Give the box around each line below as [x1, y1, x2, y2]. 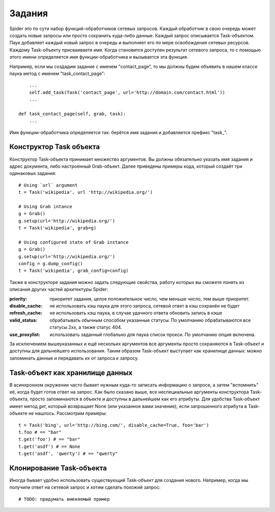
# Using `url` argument [18, 182, 78, 188]
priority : [9, 296, 28, 302]
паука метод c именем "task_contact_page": [9, 70, 105, 76]
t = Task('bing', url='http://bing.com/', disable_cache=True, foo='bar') [18, 422, 209, 428]
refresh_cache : [9, 310, 43, 316]
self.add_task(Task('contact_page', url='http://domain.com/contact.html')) [29, 89, 226, 95]
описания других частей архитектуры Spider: [9, 286, 108, 293]
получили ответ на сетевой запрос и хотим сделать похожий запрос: [9, 484, 160, 491]
